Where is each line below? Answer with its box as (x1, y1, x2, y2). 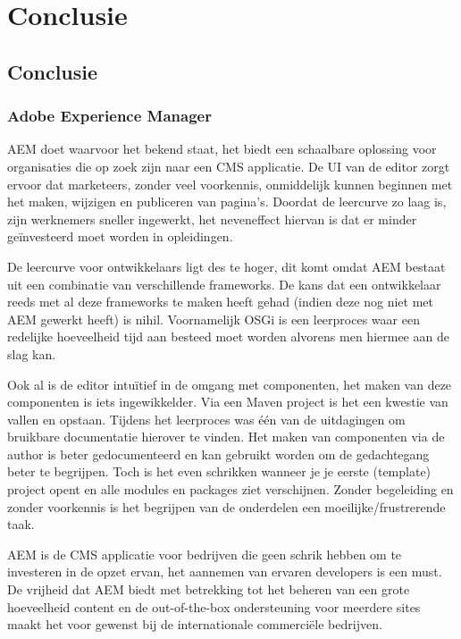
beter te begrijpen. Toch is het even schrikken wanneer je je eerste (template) (7, 462, 432, 481)
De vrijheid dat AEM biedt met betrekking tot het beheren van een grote (7, 580, 410, 599)
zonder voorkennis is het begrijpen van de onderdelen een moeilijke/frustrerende (7, 497, 446, 516)
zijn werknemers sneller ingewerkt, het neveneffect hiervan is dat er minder (7, 209, 417, 228)
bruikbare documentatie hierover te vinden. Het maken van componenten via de (7, 427, 445, 446)
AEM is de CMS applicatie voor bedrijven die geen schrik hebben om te (7, 544, 402, 563)
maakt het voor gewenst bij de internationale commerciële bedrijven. (7, 615, 382, 634)
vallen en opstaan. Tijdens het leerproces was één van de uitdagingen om (7, 409, 406, 428)
